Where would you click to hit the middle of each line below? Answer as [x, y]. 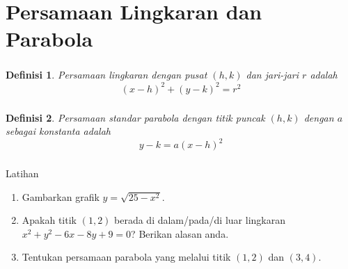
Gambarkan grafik [61, 196]
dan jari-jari [272, 75]
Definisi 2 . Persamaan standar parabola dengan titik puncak [135, 117]
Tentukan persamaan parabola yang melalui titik [126, 257]
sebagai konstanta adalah [58, 131]
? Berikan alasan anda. [180, 233]
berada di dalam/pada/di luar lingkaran [200, 220]
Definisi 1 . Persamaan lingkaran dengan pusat [106, 75]
